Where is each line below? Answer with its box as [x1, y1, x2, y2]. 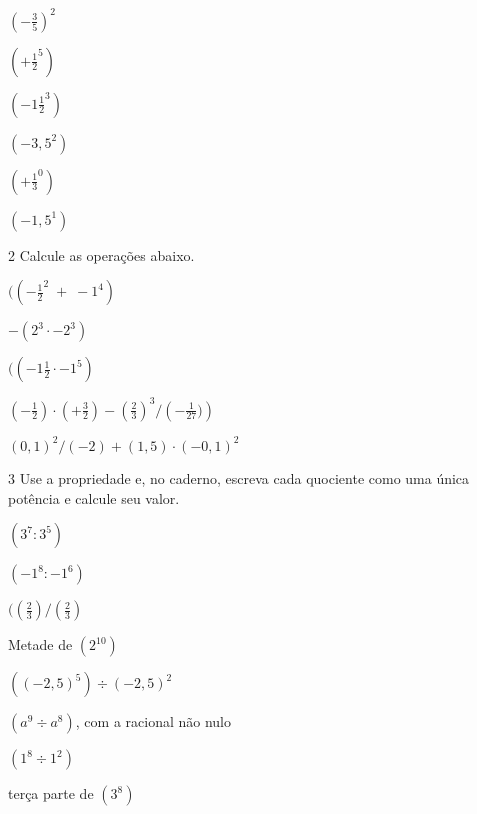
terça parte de [8, 783, 94, 804]
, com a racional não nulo [75, 711, 231, 732]
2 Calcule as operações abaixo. [8, 244, 195, 265]
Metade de [8, 634, 73, 655]
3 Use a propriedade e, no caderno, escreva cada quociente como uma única [8, 468, 470, 489]
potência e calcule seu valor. [8, 487, 180, 508]
